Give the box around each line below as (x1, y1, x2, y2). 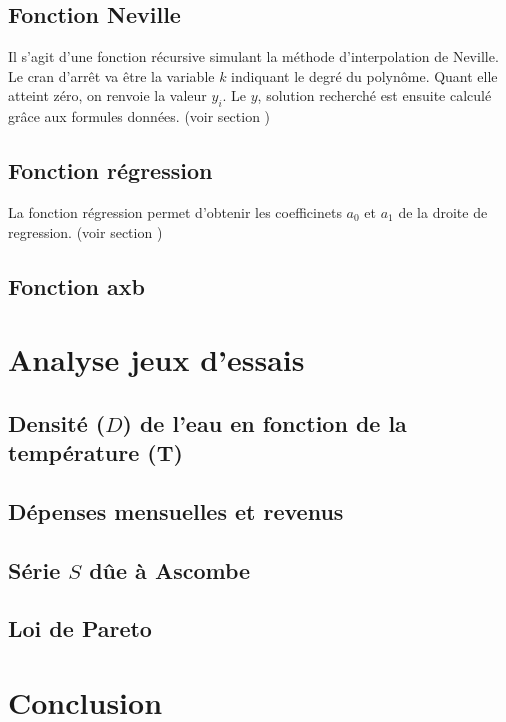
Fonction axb (8, 270, 145, 301)
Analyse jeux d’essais (8, 339, 305, 380)
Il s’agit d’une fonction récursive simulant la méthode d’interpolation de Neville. (8, 46, 499, 67)
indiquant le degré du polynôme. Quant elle (231, 65, 498, 86)
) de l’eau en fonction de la (122, 407, 407, 438)
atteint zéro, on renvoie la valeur (8, 85, 207, 106)
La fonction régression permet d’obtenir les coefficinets (8, 201, 342, 222)
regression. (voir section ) (8, 221, 163, 242)
